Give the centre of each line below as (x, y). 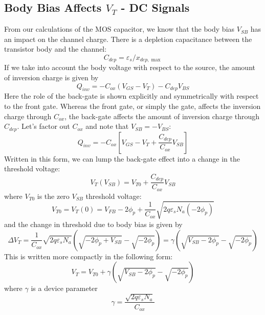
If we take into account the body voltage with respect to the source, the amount (130, 67)
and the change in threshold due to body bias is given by (93, 224)
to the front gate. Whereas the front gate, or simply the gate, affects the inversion (132, 106)
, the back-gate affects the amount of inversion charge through (162, 116)
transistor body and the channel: (56, 49)
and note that (107, 126)
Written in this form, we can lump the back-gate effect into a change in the (122, 158)
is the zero (53, 196)
